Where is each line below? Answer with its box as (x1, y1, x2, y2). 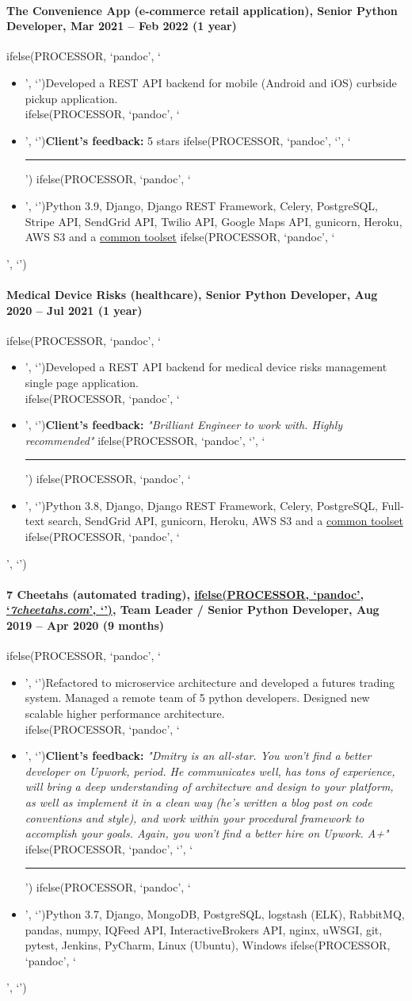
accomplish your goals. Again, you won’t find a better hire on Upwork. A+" (25, 825, 389, 842)
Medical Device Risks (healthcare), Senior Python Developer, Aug (6, 286, 378, 302)
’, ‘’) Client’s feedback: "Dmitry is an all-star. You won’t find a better (25, 747, 372, 764)
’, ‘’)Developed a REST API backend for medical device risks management (25, 359, 387, 375)
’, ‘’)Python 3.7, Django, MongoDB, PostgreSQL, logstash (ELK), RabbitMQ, (25, 905, 405, 922)
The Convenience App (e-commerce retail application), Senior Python (6, 2, 398, 18)
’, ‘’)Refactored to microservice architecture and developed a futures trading (25, 673, 395, 690)
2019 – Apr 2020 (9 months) (6, 617, 165, 634)
